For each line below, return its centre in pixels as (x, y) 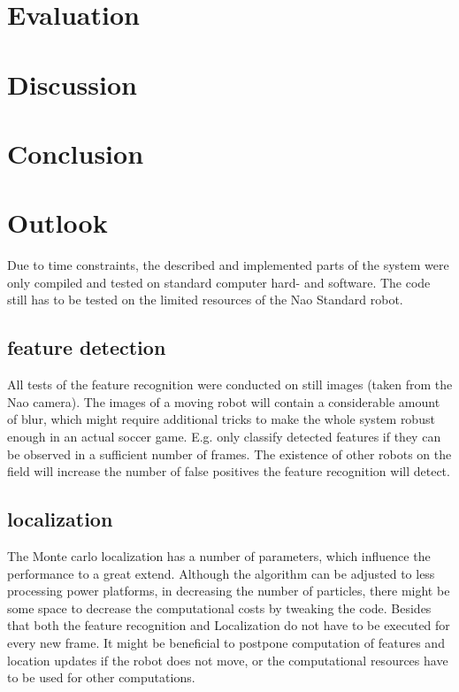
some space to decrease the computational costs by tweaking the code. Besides (219, 607)
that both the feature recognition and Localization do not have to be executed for (229, 625)
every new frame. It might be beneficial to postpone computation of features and (226, 642)
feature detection (87, 347)
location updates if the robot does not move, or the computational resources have (228, 660)
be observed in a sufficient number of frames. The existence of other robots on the (229, 454)
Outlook (57, 223)
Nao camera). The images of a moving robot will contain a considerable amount (224, 401)
